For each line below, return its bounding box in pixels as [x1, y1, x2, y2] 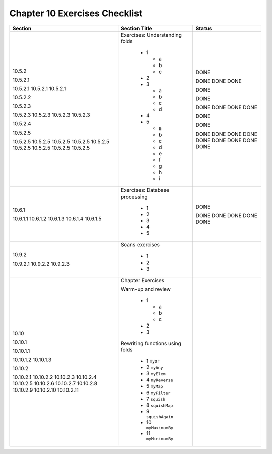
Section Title [121, 25, 152, 32]
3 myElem [146, 370, 166, 377]
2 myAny [146, 363, 163, 370]
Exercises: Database [121, 186, 170, 193]
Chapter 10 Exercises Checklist [9, 8, 143, 19]
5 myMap [146, 382, 163, 390]
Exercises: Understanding [121, 31, 182, 38]
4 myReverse [146, 376, 173, 383]
